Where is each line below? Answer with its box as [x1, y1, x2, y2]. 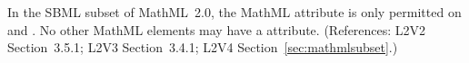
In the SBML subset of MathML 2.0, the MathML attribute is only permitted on [7, 3, 462, 21]
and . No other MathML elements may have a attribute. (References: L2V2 [7, 20, 426, 39]
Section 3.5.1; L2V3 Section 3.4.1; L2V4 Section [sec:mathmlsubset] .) [7, 38, 398, 57]
